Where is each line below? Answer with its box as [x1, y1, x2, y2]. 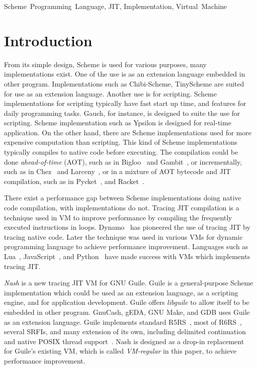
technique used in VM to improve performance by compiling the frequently [4, 212, 232, 222]
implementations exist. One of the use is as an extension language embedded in [4, 69, 245, 79]
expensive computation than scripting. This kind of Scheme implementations [4, 137, 238, 147]
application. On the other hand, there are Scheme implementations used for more [4, 127, 252, 137]
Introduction [4, 30, 92, 50]
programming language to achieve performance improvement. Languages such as [4, 241, 249, 252]
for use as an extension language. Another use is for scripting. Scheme [4, 88, 217, 98]
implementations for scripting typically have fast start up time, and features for [4, 98, 247, 108]
